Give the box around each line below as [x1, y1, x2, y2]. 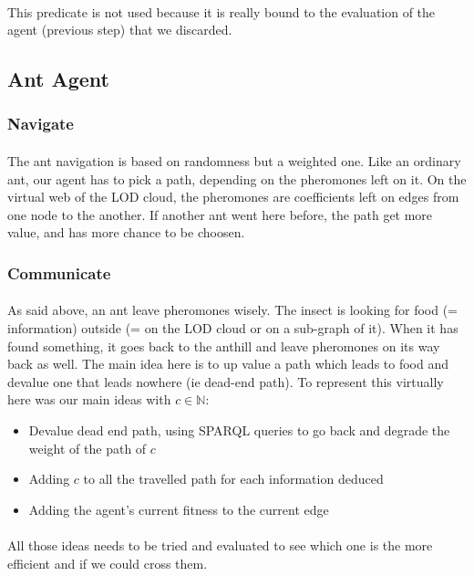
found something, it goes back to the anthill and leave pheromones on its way [7, 336, 440, 355]
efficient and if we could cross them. [7, 553, 208, 572]
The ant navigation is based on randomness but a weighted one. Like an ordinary [7, 152, 461, 170]
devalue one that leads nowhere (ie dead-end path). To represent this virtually [7, 372, 444, 391]
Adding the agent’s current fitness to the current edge [28, 499, 329, 518]
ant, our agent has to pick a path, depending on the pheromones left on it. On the [7, 169, 467, 188]
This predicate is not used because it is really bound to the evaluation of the [7, 2, 436, 21]
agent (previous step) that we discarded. [7, 20, 232, 39]
